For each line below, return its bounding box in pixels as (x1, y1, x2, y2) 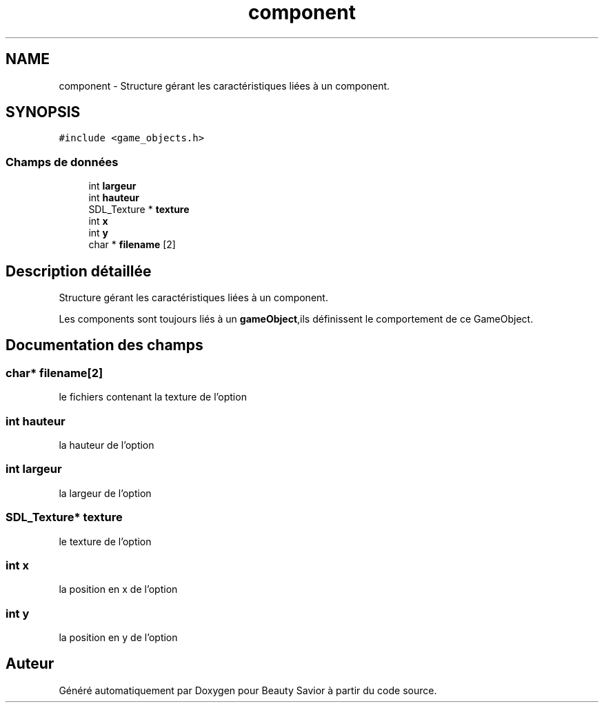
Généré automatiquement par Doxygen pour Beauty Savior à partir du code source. (59, 684, 437, 696)
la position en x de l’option (59, 583, 178, 596)
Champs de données (6, 154, 119, 169)
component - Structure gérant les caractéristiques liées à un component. (59, 79, 390, 92)
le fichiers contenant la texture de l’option (59, 391, 247, 403)
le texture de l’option (59, 535, 152, 547)
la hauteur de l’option (59, 439, 154, 451)
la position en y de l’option (59, 631, 178, 643)
